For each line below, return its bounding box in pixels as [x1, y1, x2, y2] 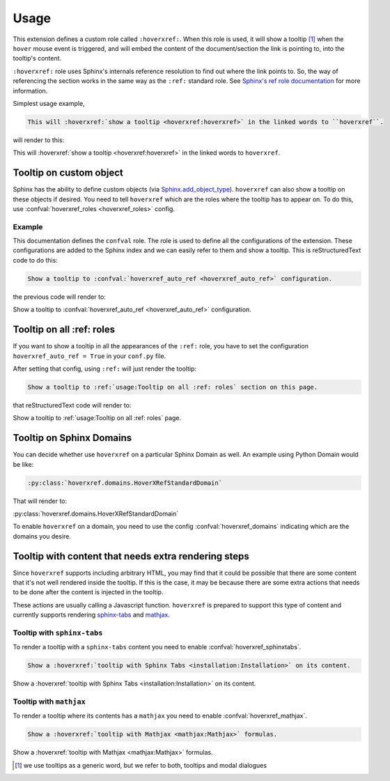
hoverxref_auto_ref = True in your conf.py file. [13, 352, 166, 360]
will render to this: [13, 136, 65, 144]
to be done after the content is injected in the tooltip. [13, 588, 164, 596]
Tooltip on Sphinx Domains [13, 432, 132, 444]
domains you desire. [13, 532, 72, 540]
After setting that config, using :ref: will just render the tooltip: [13, 364, 196, 373]
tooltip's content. [13, 54, 62, 63]
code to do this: [13, 256, 58, 264]
